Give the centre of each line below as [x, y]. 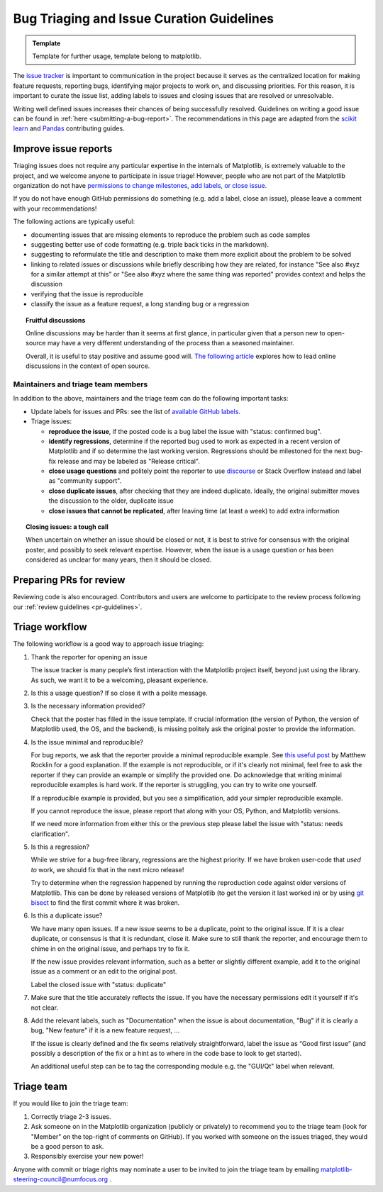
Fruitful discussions [56, 320]
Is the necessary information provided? [88, 706]
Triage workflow [50, 627]
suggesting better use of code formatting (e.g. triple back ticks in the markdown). [150, 244]
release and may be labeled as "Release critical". [129, 461]
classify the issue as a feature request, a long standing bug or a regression [140, 304]
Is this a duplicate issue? [67, 915]
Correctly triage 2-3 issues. [71, 1116]
